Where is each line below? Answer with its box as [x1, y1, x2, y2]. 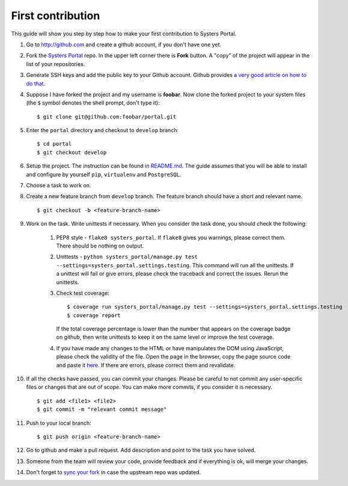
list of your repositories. [26, 60, 85, 67]
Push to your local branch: [26, 419, 91, 427]
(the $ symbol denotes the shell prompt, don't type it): [26, 99, 160, 106]
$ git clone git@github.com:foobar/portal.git [37, 113, 177, 120]
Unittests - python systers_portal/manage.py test [56, 253, 198, 261]
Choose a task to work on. [26, 182, 91, 189]
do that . [26, 80, 46, 87]
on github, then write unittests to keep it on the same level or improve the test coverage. [56, 333, 274, 341]
